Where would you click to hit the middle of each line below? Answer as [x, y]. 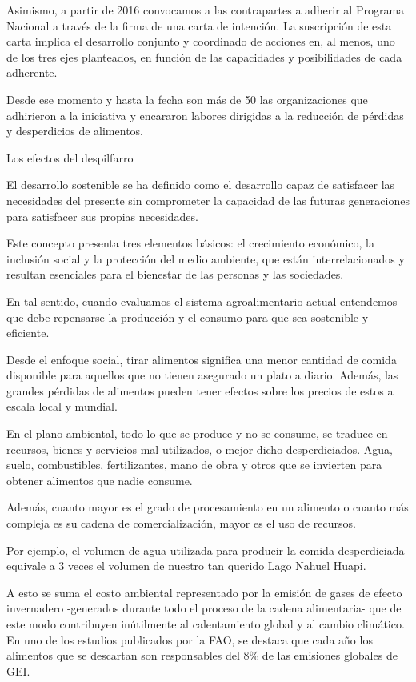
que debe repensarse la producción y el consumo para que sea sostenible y [188, 317]
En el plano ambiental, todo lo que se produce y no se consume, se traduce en [197, 433]
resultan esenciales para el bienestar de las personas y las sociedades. [175, 274]
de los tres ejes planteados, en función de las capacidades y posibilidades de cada [204, 56]
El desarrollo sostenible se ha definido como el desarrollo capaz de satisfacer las [201, 185]
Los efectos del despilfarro [70, 157]
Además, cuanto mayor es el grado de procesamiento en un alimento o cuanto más [208, 507]
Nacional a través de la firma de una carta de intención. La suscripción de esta [199, 25]
